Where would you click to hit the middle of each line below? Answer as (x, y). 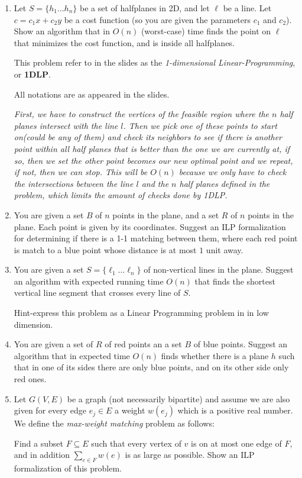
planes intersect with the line (66, 125)
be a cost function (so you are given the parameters (158, 19)
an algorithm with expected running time (89, 281)
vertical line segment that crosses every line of (97, 293)
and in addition (42, 455)
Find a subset (38, 443)
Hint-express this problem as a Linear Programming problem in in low (141, 313)
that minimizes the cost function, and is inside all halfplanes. (124, 42)
